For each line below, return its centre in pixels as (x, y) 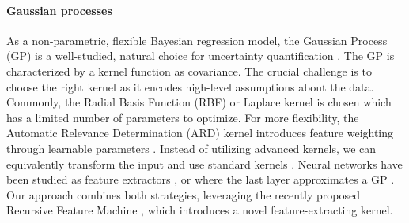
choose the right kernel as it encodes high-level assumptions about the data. (190, 86)
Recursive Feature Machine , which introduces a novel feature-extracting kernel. (200, 210)
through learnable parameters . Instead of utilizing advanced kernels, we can (191, 148)
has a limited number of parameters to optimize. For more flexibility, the (183, 117)
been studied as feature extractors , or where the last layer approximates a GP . (201, 179)
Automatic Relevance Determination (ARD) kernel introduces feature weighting (200, 133)
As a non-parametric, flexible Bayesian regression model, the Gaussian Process (197, 40)
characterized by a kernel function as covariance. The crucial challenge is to (189, 71)
